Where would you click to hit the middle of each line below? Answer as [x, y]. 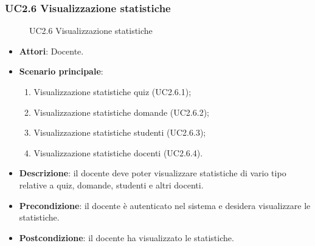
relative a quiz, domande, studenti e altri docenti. [111, 184]
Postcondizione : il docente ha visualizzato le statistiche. [126, 237]
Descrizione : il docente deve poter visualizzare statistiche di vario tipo [153, 173]
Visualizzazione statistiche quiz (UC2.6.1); [112, 91]
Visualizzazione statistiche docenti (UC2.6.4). [118, 152]
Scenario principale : [61, 71]
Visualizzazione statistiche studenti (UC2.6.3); [120, 132]
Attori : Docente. [51, 51]
